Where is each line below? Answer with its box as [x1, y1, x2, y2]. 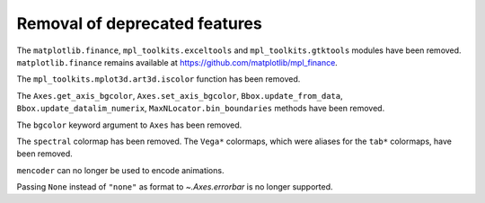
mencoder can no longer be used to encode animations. [16, 164, 225, 175]
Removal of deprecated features [16, 13, 262, 33]
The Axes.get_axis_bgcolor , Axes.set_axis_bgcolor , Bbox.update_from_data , [16, 90, 343, 101]
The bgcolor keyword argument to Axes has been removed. [16, 119, 242, 130]
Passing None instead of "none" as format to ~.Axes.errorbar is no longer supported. [16, 181, 333, 192]
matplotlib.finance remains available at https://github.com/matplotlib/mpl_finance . [16, 57, 339, 67]
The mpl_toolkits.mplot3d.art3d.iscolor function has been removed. [16, 74, 301, 84]
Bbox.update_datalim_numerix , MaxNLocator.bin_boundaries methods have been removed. [16, 103, 385, 114]
